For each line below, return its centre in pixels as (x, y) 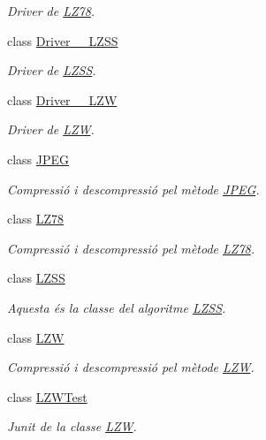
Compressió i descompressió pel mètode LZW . (131, 367)
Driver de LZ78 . (51, 11)
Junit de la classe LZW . (72, 426)
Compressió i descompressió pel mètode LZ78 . (131, 248)
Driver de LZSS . (52, 70)
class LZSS (36, 278)
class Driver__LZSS (63, 40)
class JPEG (38, 159)
